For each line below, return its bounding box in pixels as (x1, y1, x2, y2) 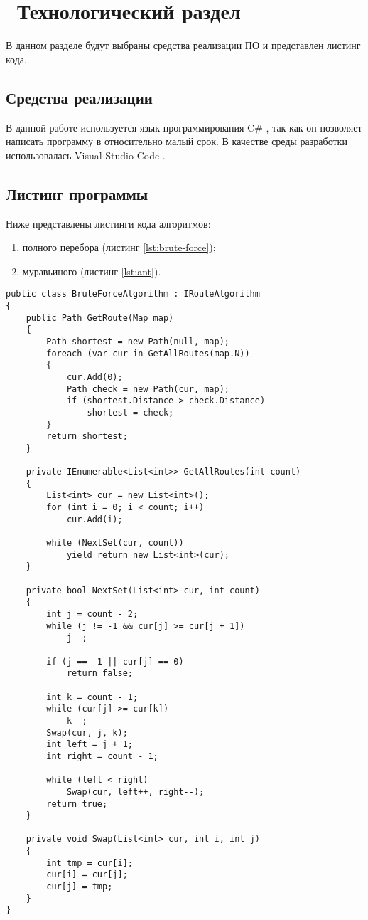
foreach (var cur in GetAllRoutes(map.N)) (46, 348, 250, 359)
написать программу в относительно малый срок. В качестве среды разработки (6, 134, 347, 149)
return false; (66, 668, 133, 679)
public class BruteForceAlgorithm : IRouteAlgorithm (6, 289, 260, 300)
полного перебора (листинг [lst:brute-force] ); (22, 240, 216, 255)
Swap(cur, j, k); (46, 727, 128, 738)
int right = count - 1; (46, 751, 158, 761)
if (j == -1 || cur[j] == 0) (46, 656, 184, 667)
